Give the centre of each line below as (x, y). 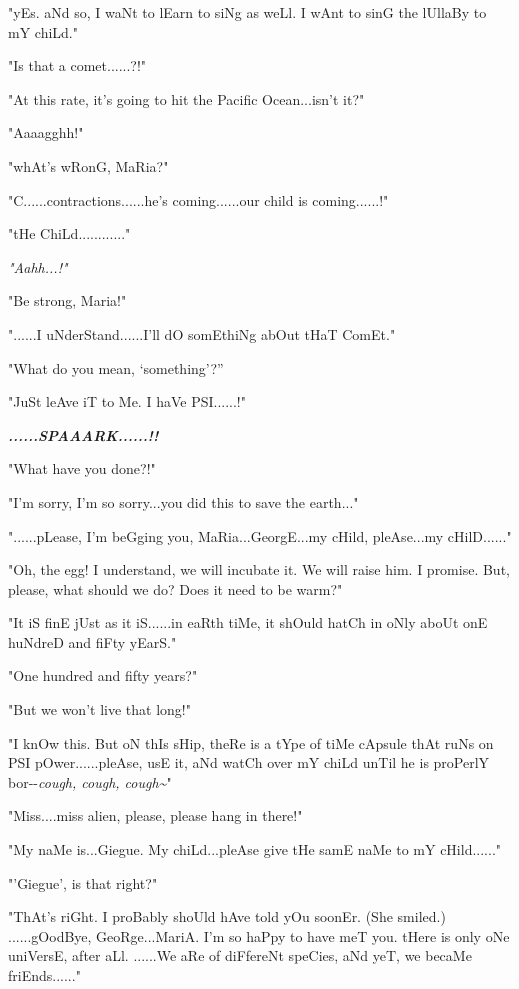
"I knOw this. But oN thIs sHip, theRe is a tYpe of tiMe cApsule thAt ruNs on (251, 742)
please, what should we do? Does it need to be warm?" (175, 588)
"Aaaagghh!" (46, 132)
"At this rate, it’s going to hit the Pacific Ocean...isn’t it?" (186, 98)
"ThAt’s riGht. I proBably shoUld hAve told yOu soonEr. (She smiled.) (227, 916)
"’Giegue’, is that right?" (83, 882)
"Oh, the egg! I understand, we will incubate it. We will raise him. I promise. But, (259, 569)
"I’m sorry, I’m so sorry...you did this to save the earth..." (183, 501)
